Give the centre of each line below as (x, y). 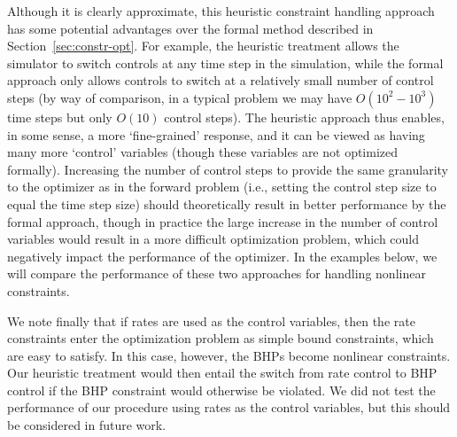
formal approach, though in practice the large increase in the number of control (223, 221)
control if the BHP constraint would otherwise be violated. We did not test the (221, 390)
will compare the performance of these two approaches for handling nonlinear (217, 273)
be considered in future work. (87, 425)
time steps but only (60, 117)
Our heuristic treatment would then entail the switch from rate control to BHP (222, 373)
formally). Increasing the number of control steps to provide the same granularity (228, 169)
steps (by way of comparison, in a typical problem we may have (180, 97)
